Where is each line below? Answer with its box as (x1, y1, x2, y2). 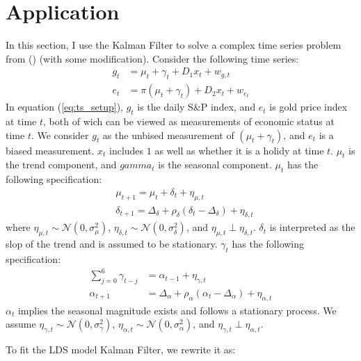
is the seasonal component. (158, 157, 272, 172)
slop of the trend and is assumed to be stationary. (6, 236, 218, 251)
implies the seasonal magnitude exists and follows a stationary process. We (17, 303, 337, 317)
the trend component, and (6, 157, 117, 172)
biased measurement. (6, 143, 95, 157)
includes (109, 143, 144, 157)
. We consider (31, 127, 89, 142)
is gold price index (269, 99, 348, 114)
